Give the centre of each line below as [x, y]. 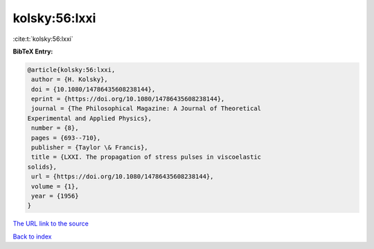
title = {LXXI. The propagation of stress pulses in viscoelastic [146, 157]
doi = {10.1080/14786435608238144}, [93, 89]
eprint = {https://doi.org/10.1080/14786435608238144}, [128, 99]
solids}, [42, 167]
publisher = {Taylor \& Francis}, [90, 148]
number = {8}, [55, 128]
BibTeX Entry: [33, 51]
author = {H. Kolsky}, [70, 79]
